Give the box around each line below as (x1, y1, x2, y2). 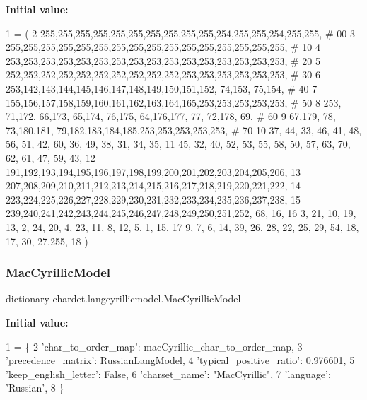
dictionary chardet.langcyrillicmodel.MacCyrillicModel (6, 291, 241, 306)
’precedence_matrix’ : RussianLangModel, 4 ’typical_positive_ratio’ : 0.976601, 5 (6, 353, 355, 367)
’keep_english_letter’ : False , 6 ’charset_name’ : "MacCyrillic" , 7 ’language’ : (6, 366, 331, 381)
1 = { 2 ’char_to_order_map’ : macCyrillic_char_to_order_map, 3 (6, 339, 303, 353)
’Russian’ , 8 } (6, 380, 64, 395)
